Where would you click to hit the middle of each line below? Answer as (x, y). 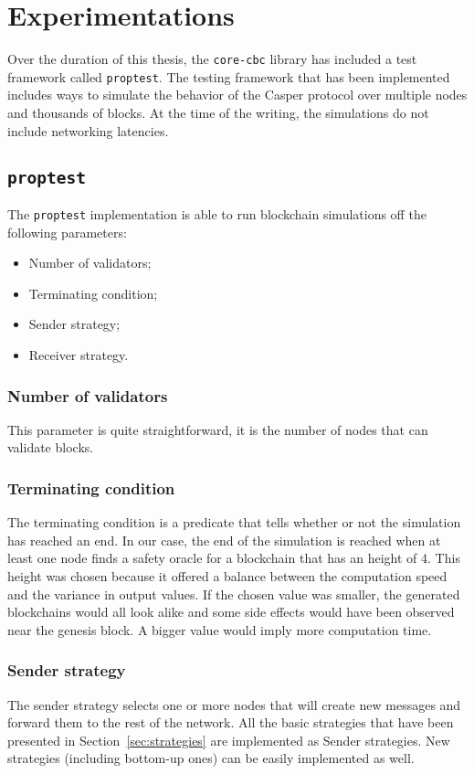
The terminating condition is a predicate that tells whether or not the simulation (234, 522)
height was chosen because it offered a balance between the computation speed (227, 576)
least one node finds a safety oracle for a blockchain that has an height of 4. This (234, 558)
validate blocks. (51, 447)
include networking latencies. (88, 130)
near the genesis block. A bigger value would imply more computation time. (220, 629)
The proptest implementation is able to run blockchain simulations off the (217, 214)
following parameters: (67, 232)
